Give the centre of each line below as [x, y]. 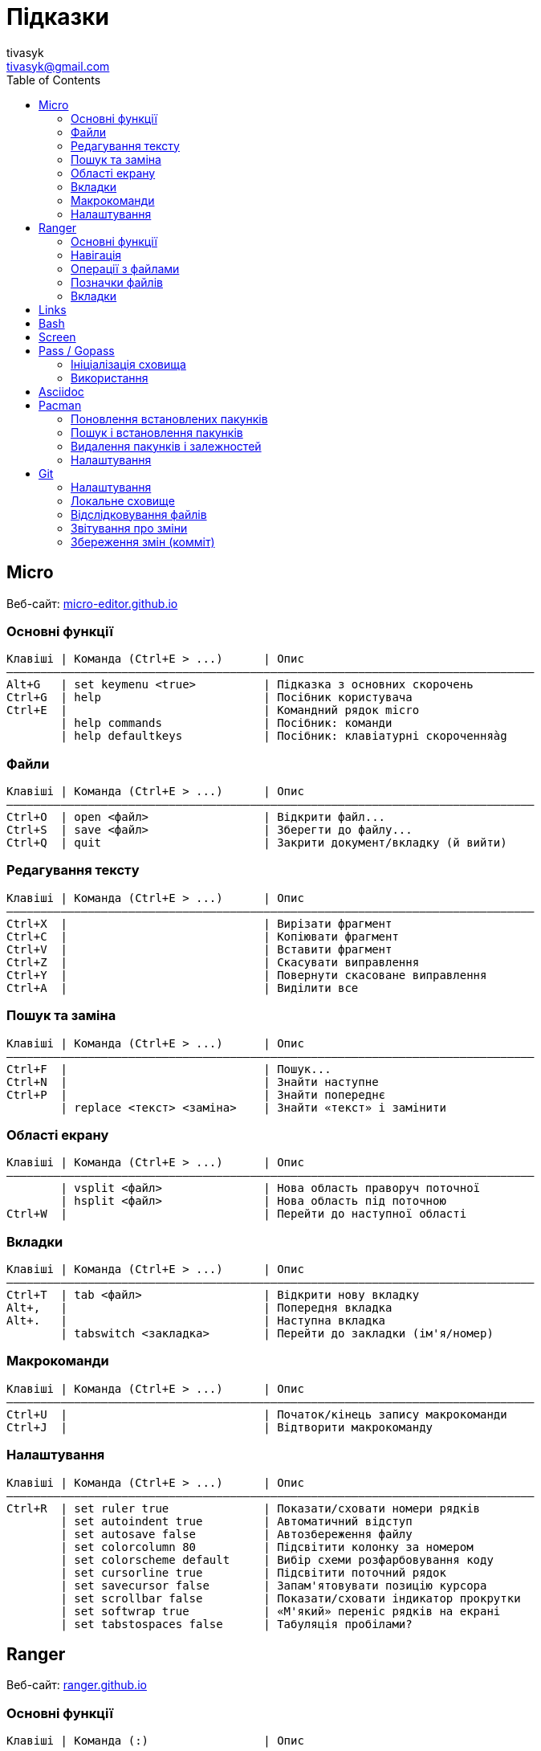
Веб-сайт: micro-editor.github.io [92, 603]
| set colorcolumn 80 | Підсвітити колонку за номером [267, 1547]
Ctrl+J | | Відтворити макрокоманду [220, 1427]
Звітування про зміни [129, 528]
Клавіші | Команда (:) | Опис [155, 1741]
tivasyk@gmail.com [58, 66]
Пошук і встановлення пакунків [157, 432]
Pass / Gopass [77, 350]
